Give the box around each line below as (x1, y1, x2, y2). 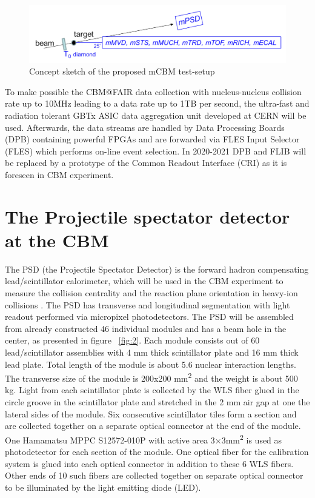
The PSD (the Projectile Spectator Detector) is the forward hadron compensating (5, 262, 309, 275)
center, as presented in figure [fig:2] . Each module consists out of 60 (5, 334, 260, 347)
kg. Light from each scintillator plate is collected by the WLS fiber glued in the (5, 383, 299, 396)
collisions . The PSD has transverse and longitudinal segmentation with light (5, 298, 290, 311)
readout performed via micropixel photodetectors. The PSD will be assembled (5, 310, 294, 323)
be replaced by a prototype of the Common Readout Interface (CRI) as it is (5, 156, 287, 169)
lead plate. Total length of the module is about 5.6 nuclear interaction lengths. (5, 357, 296, 370)
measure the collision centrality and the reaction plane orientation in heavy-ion (5, 287, 298, 299)
